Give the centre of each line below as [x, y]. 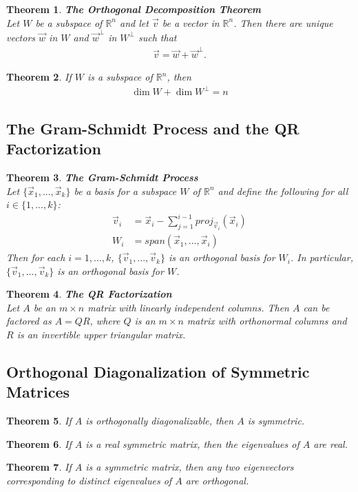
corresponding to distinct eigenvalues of [89, 481]
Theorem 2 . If [39, 77]
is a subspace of [120, 77]
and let [134, 22]
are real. [331, 443]
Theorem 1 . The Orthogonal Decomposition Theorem [134, 9]
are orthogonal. [217, 481]
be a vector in [191, 22]
